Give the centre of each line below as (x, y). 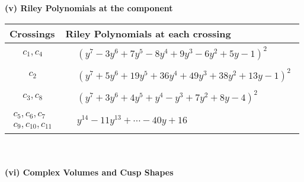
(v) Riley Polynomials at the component (89, 8)
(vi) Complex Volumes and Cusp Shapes (89, 172)
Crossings (32, 33)
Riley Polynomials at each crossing (148, 33)
